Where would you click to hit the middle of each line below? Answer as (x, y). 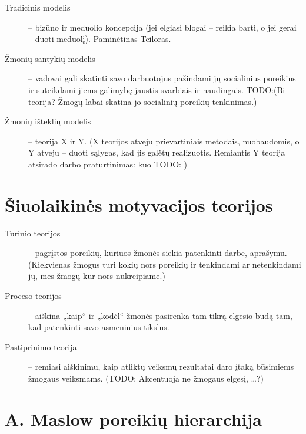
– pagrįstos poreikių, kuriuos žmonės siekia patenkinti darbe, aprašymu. (158, 253)
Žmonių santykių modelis (50, 58)
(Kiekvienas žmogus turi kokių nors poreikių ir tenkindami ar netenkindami (165, 264)
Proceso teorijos (33, 296)
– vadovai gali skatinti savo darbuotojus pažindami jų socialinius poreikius (162, 78)
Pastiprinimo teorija (41, 346)
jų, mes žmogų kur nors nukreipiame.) (97, 276)
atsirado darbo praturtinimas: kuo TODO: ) (108, 164)
